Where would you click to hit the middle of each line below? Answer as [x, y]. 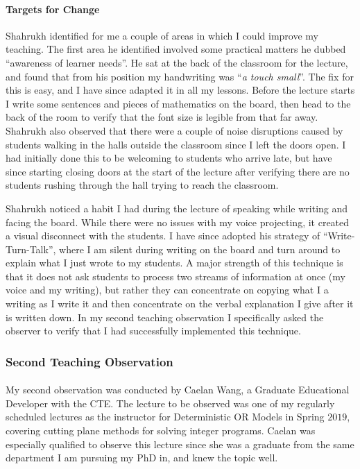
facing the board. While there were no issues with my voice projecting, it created [178, 222]
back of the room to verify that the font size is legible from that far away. [162, 117]
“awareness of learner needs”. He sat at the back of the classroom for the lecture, [177, 62]
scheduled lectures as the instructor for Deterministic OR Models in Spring [165, 417]
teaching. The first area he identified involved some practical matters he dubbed [176, 49]
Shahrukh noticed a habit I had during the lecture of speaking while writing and [177, 208]
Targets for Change [53, 9]
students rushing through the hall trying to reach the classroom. [142, 185]
